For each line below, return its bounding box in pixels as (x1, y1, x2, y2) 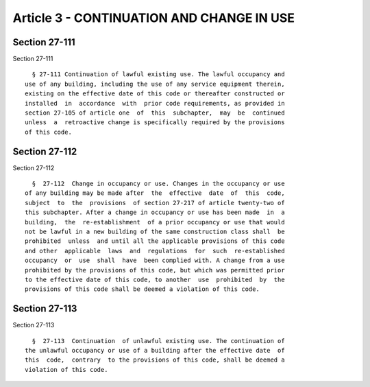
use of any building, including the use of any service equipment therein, (25, 80, 285, 88)
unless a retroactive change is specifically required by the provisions (25, 119, 285, 126)
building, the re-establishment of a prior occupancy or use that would (25, 218, 285, 226)
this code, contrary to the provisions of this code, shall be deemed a (25, 356, 285, 364)
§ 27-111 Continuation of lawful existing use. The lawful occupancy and (32, 71, 285, 78)
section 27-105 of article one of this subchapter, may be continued (25, 109, 285, 117)
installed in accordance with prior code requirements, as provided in (25, 99, 285, 107)
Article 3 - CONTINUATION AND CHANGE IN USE (12, 10, 295, 25)
